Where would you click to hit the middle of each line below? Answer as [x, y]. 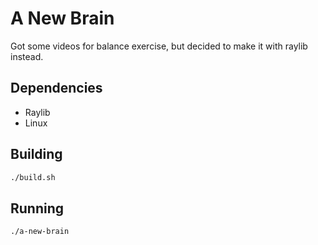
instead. [27, 56]
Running [37, 208]
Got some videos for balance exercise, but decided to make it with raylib [159, 46]
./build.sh [33, 177]
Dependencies [56, 88]
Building [36, 154]
